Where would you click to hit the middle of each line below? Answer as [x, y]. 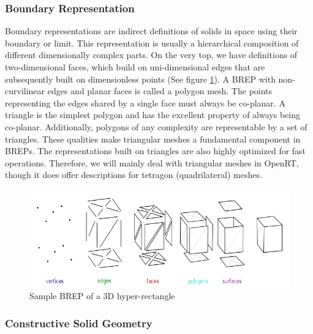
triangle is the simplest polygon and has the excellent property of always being [153, 115]
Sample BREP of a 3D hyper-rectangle [102, 296]
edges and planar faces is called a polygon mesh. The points [160, 91]
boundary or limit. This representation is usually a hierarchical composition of [152, 43]
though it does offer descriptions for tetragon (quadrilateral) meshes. [134, 175]
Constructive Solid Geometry [79, 323]
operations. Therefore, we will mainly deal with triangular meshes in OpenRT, [152, 162]
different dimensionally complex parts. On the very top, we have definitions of [151, 55]
